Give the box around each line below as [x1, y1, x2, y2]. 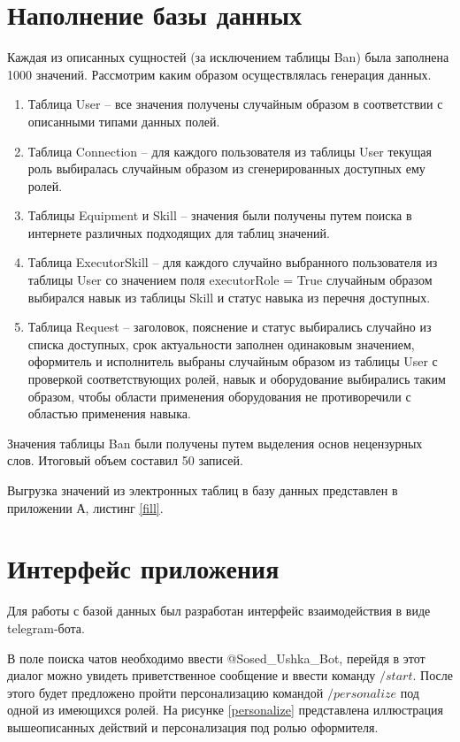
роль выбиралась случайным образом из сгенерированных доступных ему [27, 159, 425, 178]
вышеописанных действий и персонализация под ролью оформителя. [7, 717, 379, 736]
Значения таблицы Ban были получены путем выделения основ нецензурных [7, 433, 423, 452]
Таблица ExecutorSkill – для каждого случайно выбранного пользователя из [27, 253, 438, 272]
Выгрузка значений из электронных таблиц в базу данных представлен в [7, 481, 398, 499]
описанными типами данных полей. [27, 111, 220, 130]
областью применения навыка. [27, 404, 191, 423]
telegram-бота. [7, 618, 85, 637]
